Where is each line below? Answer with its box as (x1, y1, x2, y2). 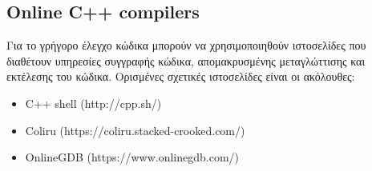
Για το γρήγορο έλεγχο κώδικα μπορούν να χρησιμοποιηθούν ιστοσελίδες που (6, 37, 366, 54)
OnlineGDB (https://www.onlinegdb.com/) (25, 149, 240, 165)
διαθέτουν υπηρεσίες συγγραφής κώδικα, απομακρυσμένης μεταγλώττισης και (6, 52, 366, 69)
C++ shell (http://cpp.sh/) (25, 94, 162, 111)
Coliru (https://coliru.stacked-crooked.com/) (25, 121, 245, 138)
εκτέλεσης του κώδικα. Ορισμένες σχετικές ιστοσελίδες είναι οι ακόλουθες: (6, 68, 355, 85)
